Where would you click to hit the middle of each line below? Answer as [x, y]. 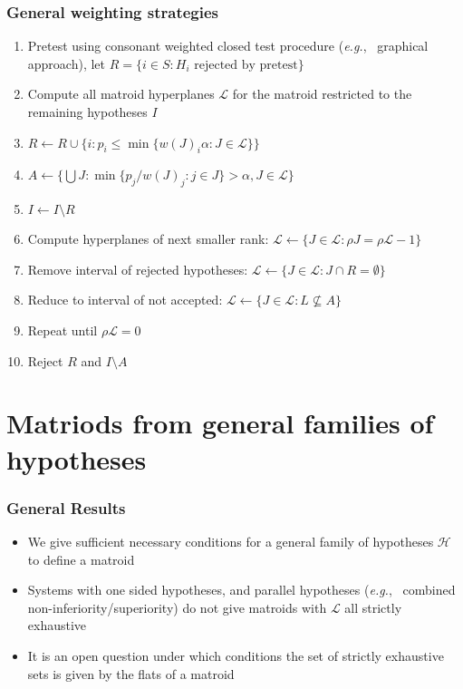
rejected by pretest [246, 65]
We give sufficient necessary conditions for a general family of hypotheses [231, 541]
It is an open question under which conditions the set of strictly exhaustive [236, 655]
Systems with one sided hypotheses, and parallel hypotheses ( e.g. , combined [241, 590]
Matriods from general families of [220, 423]
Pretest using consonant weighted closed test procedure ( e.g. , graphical [228, 46]
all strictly [373, 607]
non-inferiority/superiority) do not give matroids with [177, 607]
